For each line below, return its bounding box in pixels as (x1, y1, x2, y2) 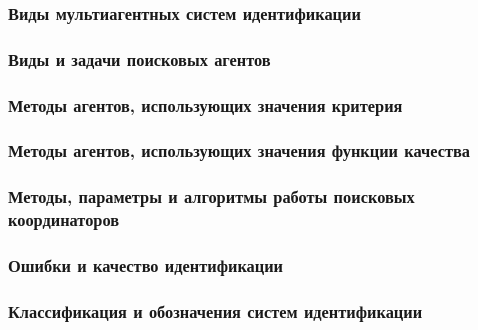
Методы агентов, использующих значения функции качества (8, 138, 470, 163)
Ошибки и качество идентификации (8, 253, 284, 278)
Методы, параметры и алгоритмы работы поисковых (8, 184, 415, 209)
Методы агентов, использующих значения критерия (8, 92, 403, 117)
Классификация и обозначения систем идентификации (8, 298, 423, 323)
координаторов (8, 207, 120, 232)
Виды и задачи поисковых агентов (8, 46, 271, 71)
